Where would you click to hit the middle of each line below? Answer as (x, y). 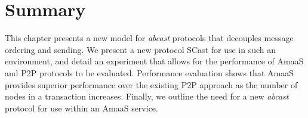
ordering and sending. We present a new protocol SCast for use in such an (141, 49)
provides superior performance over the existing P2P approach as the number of (151, 84)
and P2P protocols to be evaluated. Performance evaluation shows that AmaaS (149, 72)
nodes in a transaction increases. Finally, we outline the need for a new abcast (147, 96)
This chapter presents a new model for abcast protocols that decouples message (149, 38)
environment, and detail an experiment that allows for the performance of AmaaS (154, 61)
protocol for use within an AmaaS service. (81, 108)
